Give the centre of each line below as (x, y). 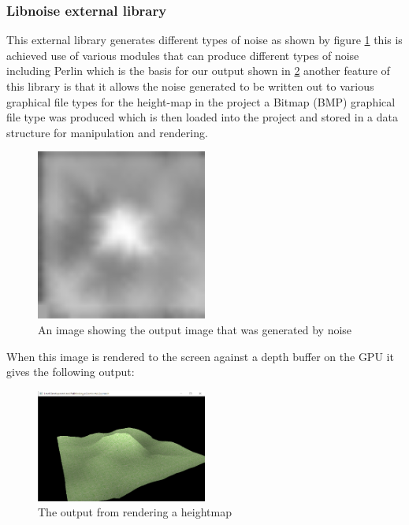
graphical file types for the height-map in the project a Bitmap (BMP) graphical (201, 101)
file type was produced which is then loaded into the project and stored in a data (202, 117)
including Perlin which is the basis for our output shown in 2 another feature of (198, 71)
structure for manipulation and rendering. (107, 132)
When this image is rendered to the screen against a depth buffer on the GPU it (200, 356)
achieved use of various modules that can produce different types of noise (183, 55)
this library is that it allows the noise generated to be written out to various (190, 86)
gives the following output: (71, 372)
